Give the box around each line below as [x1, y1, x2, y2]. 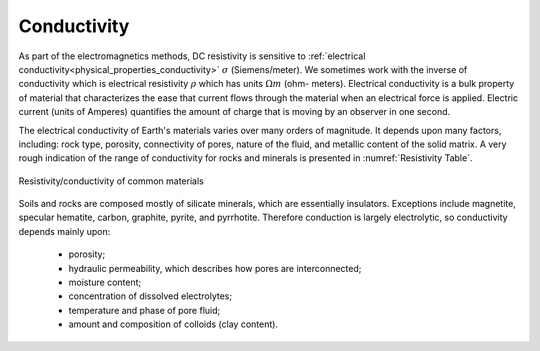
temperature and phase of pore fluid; [68, 304, 221, 316]
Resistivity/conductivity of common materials [18, 175, 204, 187]
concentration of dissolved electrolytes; [68, 290, 233, 302]
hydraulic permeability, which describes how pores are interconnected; [68, 262, 362, 274]
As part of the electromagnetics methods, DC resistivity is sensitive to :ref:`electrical [18, 50, 366, 62]
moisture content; [68, 276, 142, 289]
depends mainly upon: [18, 225, 111, 237]
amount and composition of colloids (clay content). [68, 318, 279, 330]
